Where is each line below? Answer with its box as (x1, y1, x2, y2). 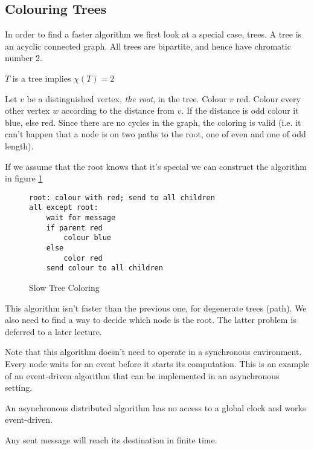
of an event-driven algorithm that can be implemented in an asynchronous (5, 369, 280, 382)
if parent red (46, 223, 103, 232)
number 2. (5, 51, 42, 64)
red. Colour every (236, 92, 301, 105)
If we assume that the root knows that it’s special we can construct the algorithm (5, 160, 307, 172)
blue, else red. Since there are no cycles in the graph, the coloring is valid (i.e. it (5, 116, 301, 128)
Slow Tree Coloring (29, 281, 100, 293)
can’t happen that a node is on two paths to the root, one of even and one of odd (5, 128, 306, 140)
